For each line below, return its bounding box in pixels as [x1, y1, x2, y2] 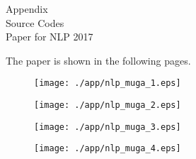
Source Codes [6, 15, 64, 30]
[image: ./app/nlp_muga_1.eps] [34, 78, 181, 89]
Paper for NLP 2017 [6, 29, 93, 44]
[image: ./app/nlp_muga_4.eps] [34, 143, 181, 154]
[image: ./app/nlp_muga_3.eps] [34, 121, 181, 132]
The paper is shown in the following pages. [6, 53, 191, 67]
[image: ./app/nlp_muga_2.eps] [34, 100, 181, 111]
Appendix [6, 1, 48, 16]
